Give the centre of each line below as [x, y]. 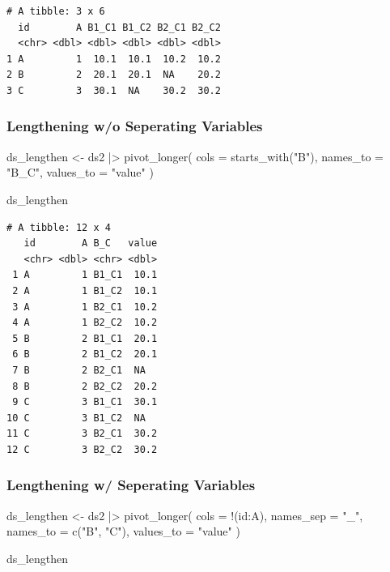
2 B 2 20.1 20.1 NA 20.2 [114, 75]
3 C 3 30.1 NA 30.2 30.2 [114, 90]
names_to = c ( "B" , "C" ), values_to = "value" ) [123, 531]
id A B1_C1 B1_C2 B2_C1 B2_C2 [119, 27]
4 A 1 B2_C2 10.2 [85, 323]
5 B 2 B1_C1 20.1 [85, 338]
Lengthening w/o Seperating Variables [135, 126]
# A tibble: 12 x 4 [59, 227]
